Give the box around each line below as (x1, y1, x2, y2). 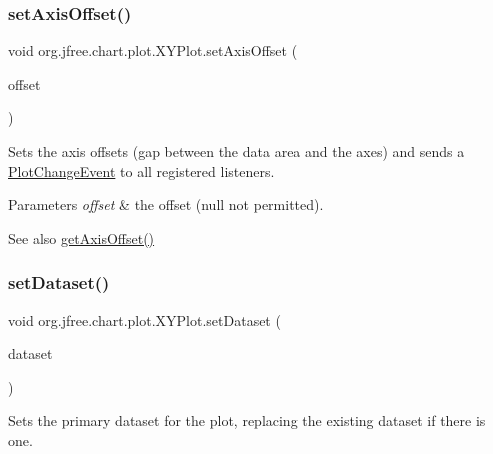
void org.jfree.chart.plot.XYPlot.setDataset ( (8, 309, 281, 330)
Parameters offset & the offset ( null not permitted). (8, 194, 324, 215)
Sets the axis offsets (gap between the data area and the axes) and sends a (8, 141, 465, 161)
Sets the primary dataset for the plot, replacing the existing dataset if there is (8, 410, 486, 431)
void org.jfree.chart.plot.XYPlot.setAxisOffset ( (8, 40, 298, 61)
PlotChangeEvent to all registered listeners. (8, 160, 275, 181)
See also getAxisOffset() (8, 227, 155, 248)
